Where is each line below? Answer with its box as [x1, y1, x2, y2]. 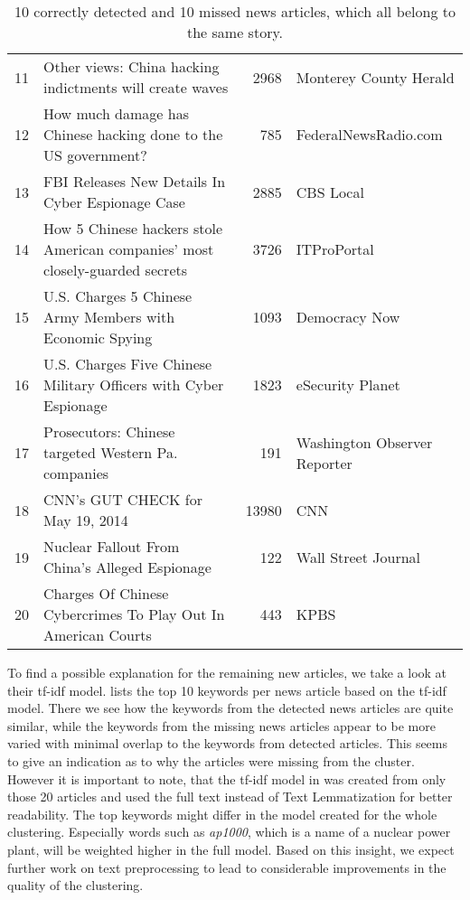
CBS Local [296, 181, 364, 202]
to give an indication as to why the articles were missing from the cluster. [7, 751, 415, 770]
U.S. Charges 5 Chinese [43, 286, 193, 306]
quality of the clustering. [7, 876, 144, 895]
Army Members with [43, 306, 175, 327]
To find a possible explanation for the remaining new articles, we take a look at [7, 663, 447, 681]
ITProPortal [296, 239, 374, 259]
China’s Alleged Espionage [43, 557, 211, 577]
